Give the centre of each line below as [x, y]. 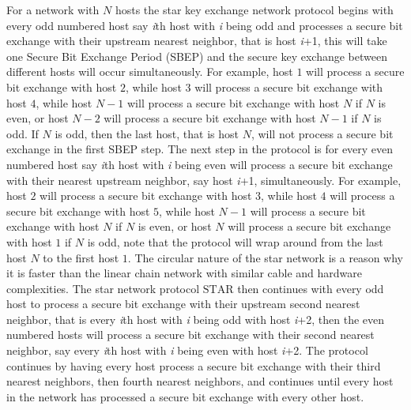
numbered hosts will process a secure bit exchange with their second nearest [190, 335]
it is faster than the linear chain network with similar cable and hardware [185, 273]
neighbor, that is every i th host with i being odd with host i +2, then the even [196, 319]
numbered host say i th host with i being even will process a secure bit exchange [200, 164]
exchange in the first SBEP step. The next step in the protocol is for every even [200, 149]
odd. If [23, 133]
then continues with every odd [311, 288]
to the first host [81, 257]
